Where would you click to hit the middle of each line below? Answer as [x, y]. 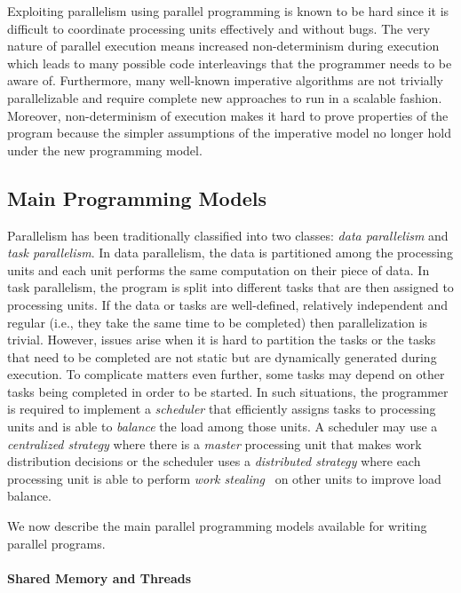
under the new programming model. [105, 150]
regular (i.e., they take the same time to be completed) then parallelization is [218, 322]
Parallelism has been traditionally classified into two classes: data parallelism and [228, 235]
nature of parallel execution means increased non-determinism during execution [223, 46]
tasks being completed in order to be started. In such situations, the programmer [228, 391]
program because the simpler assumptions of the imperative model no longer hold [229, 133]
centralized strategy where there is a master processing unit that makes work [215, 443]
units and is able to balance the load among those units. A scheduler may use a [223, 427]
